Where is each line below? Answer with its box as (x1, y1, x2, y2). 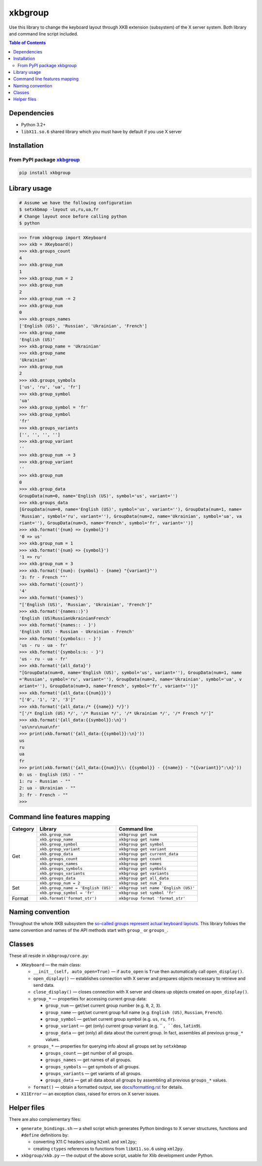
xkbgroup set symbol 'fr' (119, 890, 176, 896)
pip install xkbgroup (19, 170, 71, 176)
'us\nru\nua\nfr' (19, 724, 61, 729)
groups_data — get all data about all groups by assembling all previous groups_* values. (45, 1077, 228, 1083)
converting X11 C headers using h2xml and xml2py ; (33, 1139, 137, 1145)
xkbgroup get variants (119, 871, 169, 876)
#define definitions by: (21, 1132, 69, 1138)
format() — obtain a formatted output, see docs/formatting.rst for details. (33, 1084, 183, 1090)
